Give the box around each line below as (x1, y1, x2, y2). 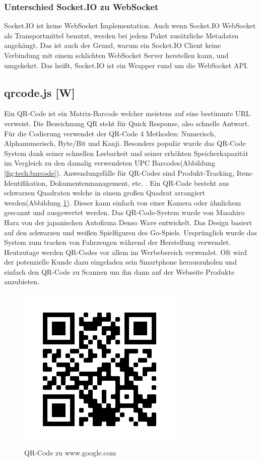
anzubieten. (4, 276, 40, 287)
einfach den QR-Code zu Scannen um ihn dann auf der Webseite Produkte (4, 266, 235, 277)
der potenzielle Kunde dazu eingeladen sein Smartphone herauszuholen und (4, 257, 237, 267)
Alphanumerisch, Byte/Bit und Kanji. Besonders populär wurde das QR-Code (4, 138, 246, 148)
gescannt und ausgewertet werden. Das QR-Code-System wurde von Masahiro (4, 207, 245, 218)
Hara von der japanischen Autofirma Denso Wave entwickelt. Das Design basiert (4, 217, 252, 227)
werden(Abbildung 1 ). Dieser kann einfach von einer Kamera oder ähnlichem (4, 197, 241, 208)
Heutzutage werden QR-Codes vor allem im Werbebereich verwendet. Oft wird (4, 246, 247, 257)
